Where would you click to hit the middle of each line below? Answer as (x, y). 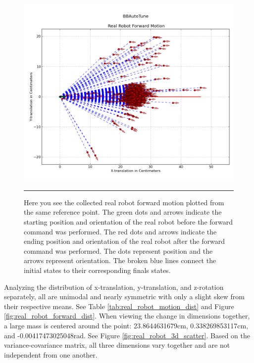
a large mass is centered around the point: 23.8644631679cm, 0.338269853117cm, (126, 326)
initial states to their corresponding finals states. (97, 270)
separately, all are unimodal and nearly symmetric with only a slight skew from (124, 296)
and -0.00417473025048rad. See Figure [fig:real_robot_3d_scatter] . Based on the (127, 335)
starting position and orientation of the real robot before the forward (128, 222)
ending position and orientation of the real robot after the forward (124, 241)
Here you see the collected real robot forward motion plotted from (124, 202)
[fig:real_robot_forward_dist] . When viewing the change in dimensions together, (127, 316)
